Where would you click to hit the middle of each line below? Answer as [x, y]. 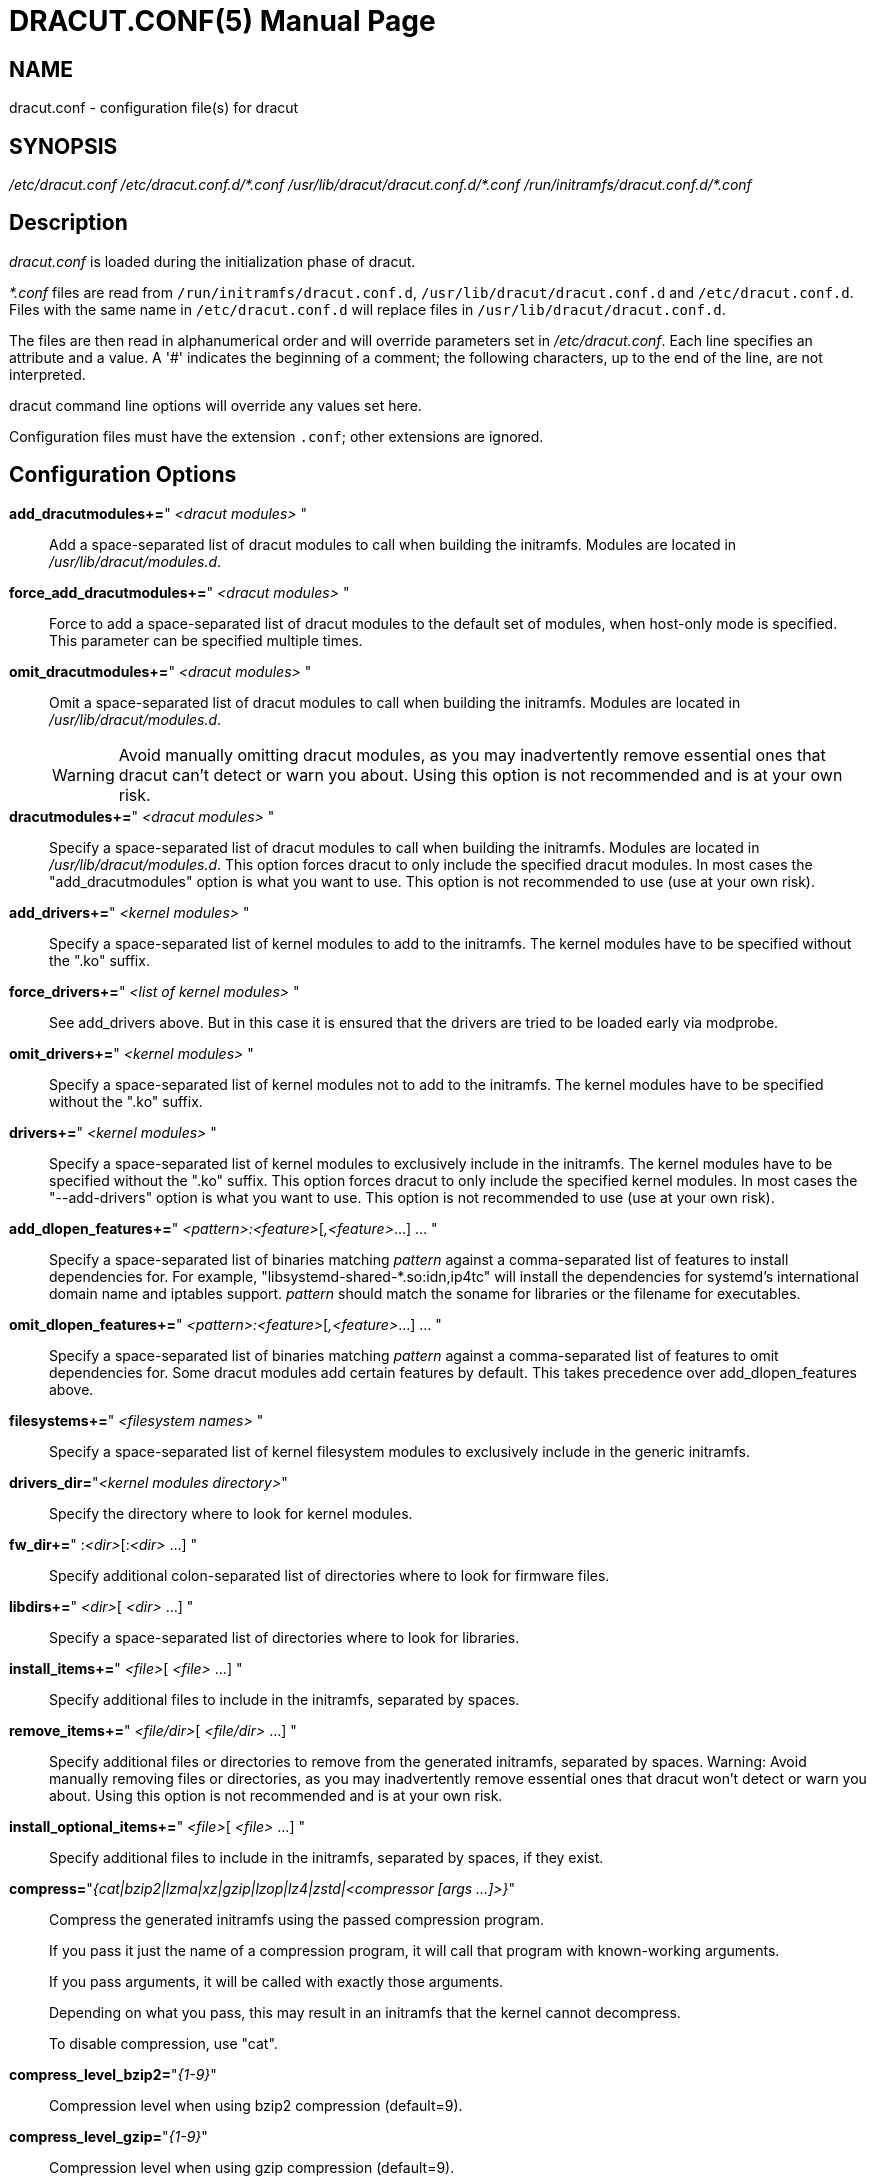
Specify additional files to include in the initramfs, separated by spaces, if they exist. [326, 1857]
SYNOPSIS [63, 146]
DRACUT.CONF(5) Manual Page [222, 21]
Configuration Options [123, 475]
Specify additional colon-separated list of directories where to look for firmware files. [329, 1575]
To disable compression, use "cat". [163, 2043]
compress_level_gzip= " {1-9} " [108, 2136]
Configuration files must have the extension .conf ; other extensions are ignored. [276, 436]
